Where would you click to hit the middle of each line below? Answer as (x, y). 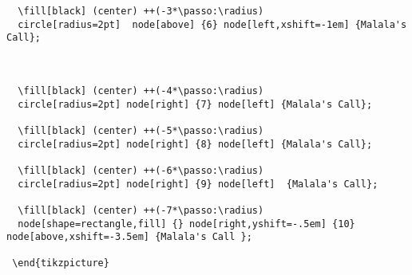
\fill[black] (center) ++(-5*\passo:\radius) (141, 130)
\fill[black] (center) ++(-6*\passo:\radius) (141, 170)
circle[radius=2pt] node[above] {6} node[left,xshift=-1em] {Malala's (212, 24)
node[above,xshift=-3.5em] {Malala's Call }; (129, 237)
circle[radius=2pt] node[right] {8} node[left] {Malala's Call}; (195, 144)
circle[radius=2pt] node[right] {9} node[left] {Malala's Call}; (198, 184)
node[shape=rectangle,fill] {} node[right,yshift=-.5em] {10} (186, 224)
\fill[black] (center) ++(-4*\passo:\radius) (141, 90)
